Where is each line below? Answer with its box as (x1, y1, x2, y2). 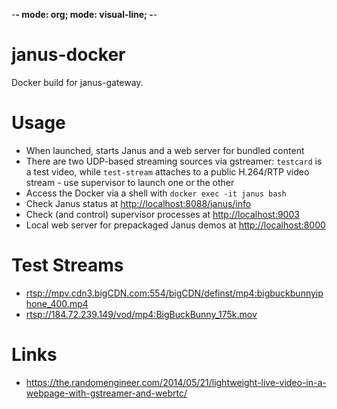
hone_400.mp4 (25, 297, 89, 309)
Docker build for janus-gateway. (11, 76, 144, 88)
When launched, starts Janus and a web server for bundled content (25, 144, 305, 156)
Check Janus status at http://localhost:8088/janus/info (25, 197, 252, 209)
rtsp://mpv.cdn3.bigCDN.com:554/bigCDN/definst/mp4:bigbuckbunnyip (25, 287, 324, 299)
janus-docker (11, 44, 126, 66)
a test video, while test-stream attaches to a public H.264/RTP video (25, 165, 310, 178)
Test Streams (11, 254, 124, 277)
